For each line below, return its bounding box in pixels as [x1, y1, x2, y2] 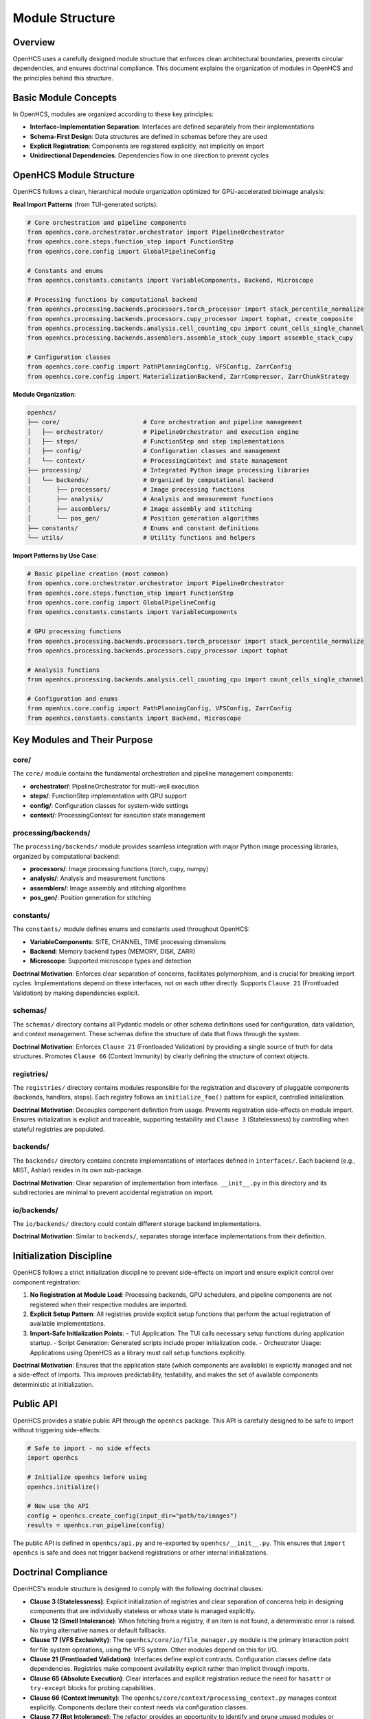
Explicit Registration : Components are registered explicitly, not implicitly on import [30, 142, 265, 150]
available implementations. [30, 1320, 106, 1328]
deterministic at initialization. [12, 1380, 94, 1388]
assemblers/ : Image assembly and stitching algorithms [30, 884, 186, 892]
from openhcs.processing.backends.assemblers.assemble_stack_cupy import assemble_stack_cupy [27, 334, 354, 342]
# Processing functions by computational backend [27, 296, 198, 303]
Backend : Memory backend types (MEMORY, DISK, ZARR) [30, 948, 196, 956]
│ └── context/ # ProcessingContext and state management [27, 457, 289, 464]
